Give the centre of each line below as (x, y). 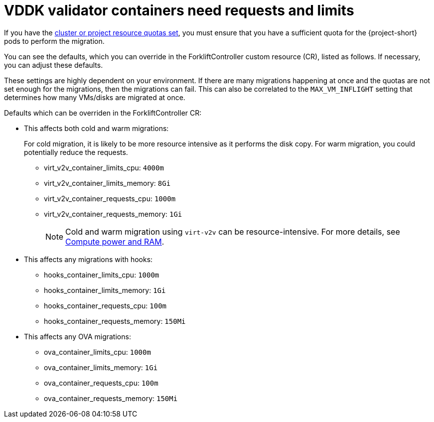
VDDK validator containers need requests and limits (179, 10)
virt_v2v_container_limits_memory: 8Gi (107, 183)
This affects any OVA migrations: (77, 336)
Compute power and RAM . (115, 241)
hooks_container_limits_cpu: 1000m (102, 275)
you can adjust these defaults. (54, 65)
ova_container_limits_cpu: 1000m (97, 352)
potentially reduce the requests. (76, 152)
